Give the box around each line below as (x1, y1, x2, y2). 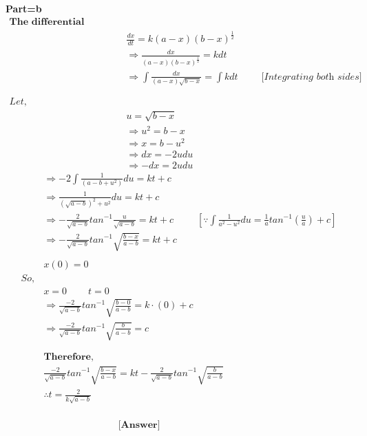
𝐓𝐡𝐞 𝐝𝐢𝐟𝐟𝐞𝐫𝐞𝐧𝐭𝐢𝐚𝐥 (9, 17, 85, 27)
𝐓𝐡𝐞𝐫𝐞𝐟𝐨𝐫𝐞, (43, 352, 94, 362)
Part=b (6, 1, 42, 15)
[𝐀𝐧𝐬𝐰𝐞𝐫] (118, 420, 160, 430)
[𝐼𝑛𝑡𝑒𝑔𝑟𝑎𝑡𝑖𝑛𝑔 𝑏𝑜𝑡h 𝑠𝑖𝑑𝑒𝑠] (261, 72, 362, 82)
